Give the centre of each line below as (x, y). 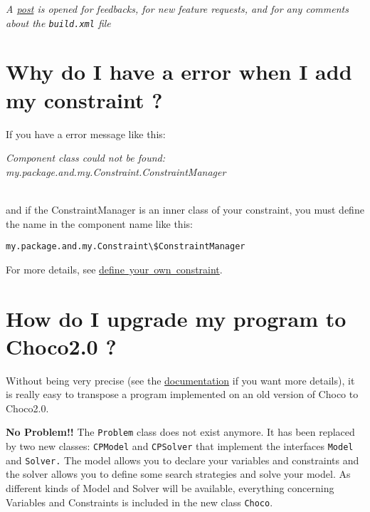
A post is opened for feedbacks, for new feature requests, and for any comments (177, 9)
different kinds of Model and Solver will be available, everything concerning (170, 488)
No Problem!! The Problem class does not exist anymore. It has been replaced (180, 432)
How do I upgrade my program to (176, 318)
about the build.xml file (58, 22)
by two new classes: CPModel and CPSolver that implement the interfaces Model (180, 446)
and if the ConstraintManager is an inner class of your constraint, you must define (185, 209)
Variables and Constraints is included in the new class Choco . (139, 502)
